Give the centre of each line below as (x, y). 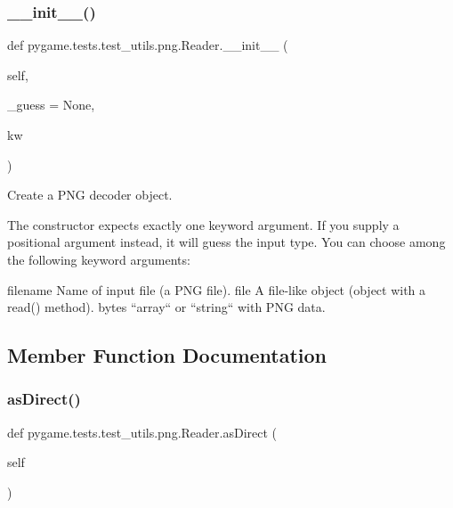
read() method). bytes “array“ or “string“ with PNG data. (166, 307)
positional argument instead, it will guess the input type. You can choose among (226, 242)
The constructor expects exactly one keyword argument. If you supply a (203, 224)
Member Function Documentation (167, 355)
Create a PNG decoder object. (90, 195)
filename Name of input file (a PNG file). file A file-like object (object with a (217, 289)
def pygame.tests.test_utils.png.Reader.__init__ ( (148, 45)
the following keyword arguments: (99, 259)
